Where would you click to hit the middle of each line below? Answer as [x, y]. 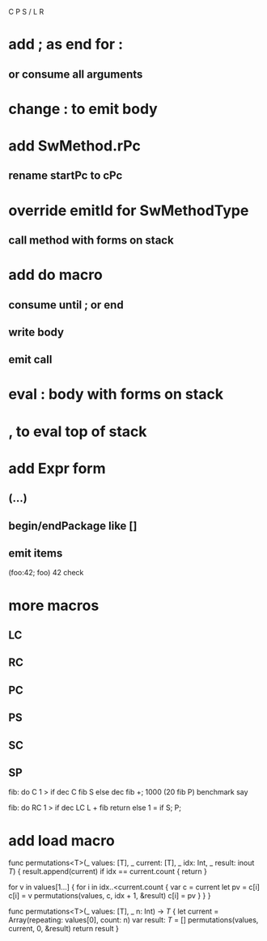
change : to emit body [83, 109]
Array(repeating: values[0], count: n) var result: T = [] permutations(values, [133, 920]
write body [36, 332]
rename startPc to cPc [66, 176]
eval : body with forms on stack [116, 394]
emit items [36, 553]
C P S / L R [26, 12]
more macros [54, 605]
